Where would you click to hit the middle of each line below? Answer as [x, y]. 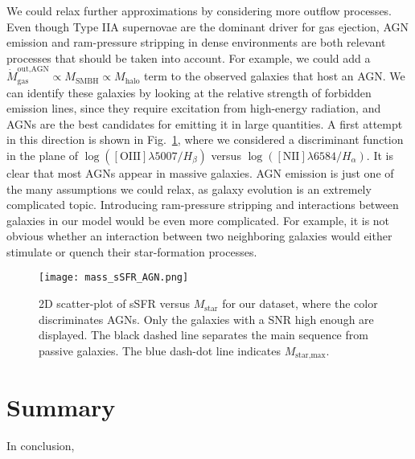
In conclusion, [41, 445]
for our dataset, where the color [300, 303]
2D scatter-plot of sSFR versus [115, 303]
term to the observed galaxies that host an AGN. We [275, 76]
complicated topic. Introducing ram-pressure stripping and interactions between [203, 205]
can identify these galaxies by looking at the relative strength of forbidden [189, 92]
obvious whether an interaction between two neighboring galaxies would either [199, 236]
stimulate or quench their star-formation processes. [132, 251]
